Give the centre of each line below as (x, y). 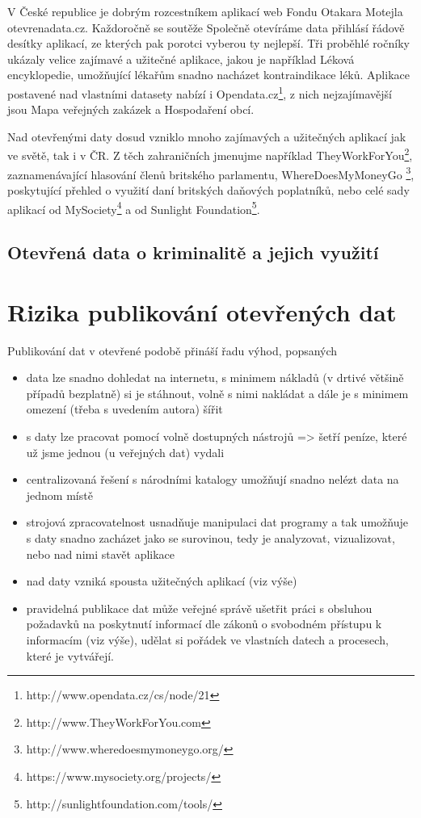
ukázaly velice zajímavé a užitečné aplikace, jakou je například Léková (181, 59)
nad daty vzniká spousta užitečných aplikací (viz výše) (162, 581)
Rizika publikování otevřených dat (202, 311)
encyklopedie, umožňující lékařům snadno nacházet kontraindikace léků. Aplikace (208, 75)
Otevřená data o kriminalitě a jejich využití (193, 252)
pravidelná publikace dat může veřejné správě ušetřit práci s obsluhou (199, 608)
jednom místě (59, 495)
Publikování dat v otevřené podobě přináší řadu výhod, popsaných (173, 350)
